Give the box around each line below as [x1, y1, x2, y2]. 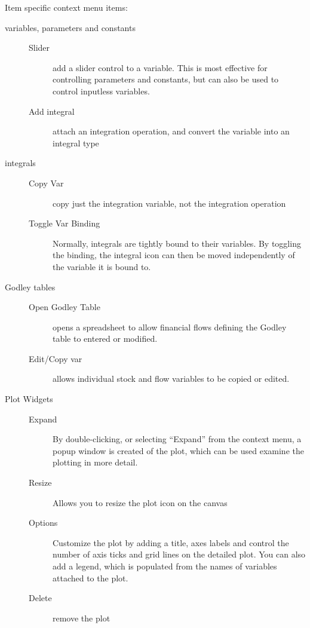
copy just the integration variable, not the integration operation [53, 197, 286, 209]
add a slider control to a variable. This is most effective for [53, 61, 268, 73]
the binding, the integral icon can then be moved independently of [53, 249, 295, 261]
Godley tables [5, 280, 56, 293]
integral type [53, 136, 99, 149]
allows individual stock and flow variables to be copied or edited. [53, 372, 290, 385]
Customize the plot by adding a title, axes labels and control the [53, 536, 289, 549]
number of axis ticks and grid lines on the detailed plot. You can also [53, 548, 306, 560]
